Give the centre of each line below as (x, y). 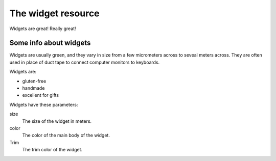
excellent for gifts (40, 95)
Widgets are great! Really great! (43, 29)
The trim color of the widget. (52, 150)
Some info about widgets (50, 43)
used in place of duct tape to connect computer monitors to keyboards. (85, 62)
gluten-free (34, 81)
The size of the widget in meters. (57, 121)
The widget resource (54, 13)
